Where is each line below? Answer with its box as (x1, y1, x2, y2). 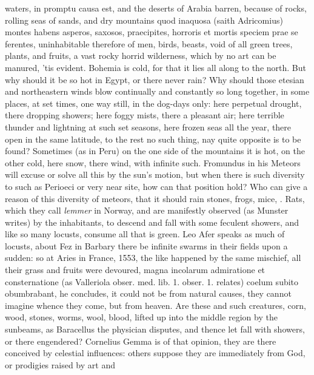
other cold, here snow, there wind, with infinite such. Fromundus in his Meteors (5, 156, 301, 169)
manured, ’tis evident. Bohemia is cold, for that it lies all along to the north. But (5, 61, 306, 73)
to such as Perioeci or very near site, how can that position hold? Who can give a (5, 180, 308, 192)
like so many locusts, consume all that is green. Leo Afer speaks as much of (5, 228, 285, 240)
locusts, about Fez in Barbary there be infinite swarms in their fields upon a (5, 239, 288, 252)
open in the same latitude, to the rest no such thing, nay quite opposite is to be (5, 132, 301, 145)
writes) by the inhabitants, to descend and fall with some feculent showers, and (5, 215, 299, 228)
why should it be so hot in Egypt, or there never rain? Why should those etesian (5, 73, 304, 86)
